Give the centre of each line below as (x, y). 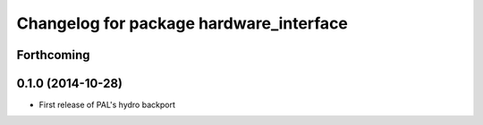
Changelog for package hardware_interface (182, 23)
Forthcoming (53, 55)
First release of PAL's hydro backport (107, 105)
